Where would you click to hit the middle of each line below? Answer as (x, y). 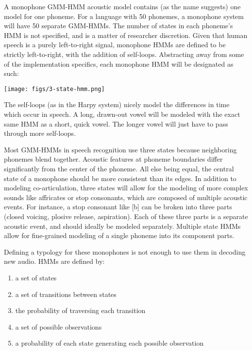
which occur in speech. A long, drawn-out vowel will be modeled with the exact (122, 114)
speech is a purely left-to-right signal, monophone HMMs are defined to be (115, 45)
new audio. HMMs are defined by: (54, 261)
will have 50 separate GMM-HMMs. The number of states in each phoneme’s (118, 26)
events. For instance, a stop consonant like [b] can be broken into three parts (118, 207)
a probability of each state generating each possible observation (109, 343)
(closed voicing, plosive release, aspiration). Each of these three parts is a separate (126, 216)
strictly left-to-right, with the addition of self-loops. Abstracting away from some (124, 54)
